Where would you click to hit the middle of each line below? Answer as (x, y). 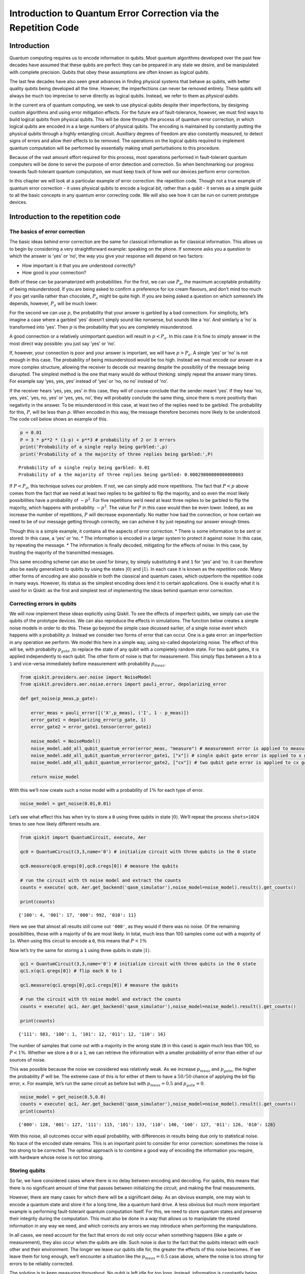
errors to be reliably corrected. (41, 1263)
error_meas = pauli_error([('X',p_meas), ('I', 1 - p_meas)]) (110, 713)
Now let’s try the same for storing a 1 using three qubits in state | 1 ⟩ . (80, 950)
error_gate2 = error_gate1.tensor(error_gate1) (91, 727)
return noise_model (55, 777)
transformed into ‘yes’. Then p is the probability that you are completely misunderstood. (101, 327)
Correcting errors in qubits (43, 603)
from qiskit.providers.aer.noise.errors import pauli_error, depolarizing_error (123, 684)
